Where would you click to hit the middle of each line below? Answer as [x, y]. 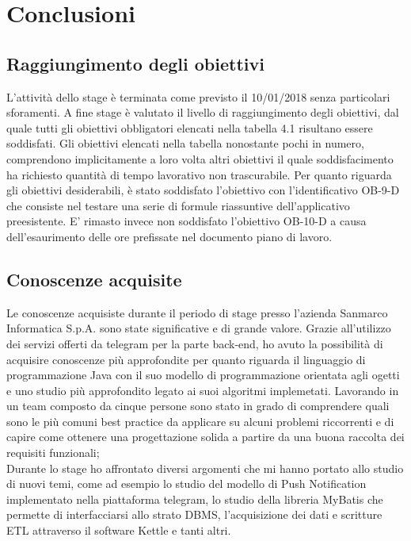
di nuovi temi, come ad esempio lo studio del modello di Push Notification [186, 483]
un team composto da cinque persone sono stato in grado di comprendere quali [198, 406]
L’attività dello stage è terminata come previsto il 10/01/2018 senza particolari [198, 96]
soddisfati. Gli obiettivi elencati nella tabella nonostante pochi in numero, [185, 143]
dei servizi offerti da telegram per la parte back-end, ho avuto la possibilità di [195, 343]
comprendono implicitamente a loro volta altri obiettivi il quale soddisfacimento [200, 158]
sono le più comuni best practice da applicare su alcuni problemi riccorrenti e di [200, 421]
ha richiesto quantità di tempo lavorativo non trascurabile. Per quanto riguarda [199, 174]
